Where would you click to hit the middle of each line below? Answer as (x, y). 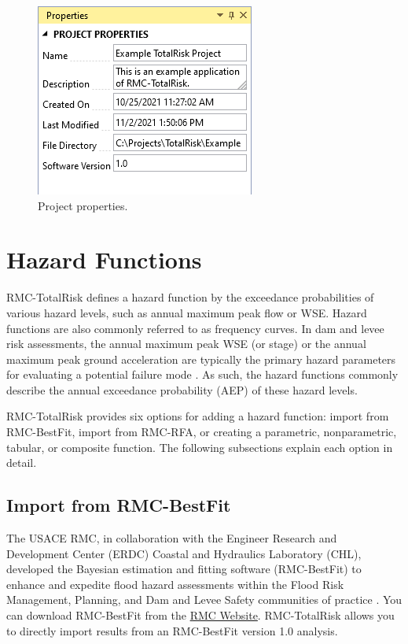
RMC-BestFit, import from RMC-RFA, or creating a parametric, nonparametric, (202, 432)
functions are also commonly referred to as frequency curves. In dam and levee (195, 328)
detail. (22, 463)
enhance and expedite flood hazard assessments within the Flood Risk (175, 584)
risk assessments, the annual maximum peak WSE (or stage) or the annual (186, 344)
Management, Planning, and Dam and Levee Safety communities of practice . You (204, 600)
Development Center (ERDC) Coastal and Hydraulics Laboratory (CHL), (184, 553)
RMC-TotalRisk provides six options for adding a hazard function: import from (198, 416)
